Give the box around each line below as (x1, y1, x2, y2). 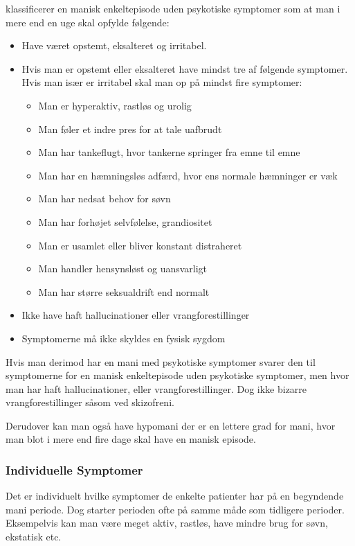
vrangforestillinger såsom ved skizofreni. (6, 395, 174, 409)
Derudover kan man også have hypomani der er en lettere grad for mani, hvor (6, 418, 336, 432)
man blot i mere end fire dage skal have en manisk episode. (6, 432, 256, 446)
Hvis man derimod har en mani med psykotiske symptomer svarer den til (6, 354, 316, 369)
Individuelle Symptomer (6, 461, 143, 478)
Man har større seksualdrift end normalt (38, 284, 210, 299)
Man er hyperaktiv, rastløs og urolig (38, 98, 192, 112)
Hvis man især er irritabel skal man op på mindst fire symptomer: (21, 75, 302, 89)
